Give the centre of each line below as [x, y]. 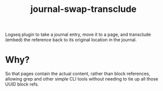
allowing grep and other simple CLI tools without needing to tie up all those [82, 79]
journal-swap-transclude [83, 9]
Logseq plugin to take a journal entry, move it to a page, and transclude [78, 35]
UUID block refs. [22, 84]
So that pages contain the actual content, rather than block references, [78, 74]
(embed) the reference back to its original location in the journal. [71, 40]
